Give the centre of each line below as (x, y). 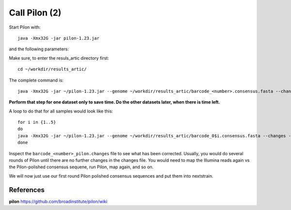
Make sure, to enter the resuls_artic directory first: (59, 58)
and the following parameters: (39, 49)
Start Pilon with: (25, 27)
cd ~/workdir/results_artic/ (52, 69)
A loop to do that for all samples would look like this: (61, 111)
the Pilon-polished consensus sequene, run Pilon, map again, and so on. (81, 167)
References (27, 190)
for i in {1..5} (37, 122)
